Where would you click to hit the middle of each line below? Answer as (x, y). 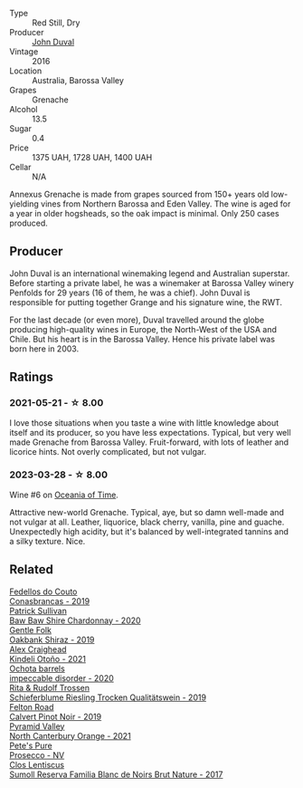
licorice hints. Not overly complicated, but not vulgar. (108, 451)
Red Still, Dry (56, 23)
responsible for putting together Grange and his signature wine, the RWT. (146, 302)
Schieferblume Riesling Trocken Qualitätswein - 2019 (108, 697)
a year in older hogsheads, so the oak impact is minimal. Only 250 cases (144, 213)
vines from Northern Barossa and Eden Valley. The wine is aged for (166, 204)
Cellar (20, 167)
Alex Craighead (38, 649)
